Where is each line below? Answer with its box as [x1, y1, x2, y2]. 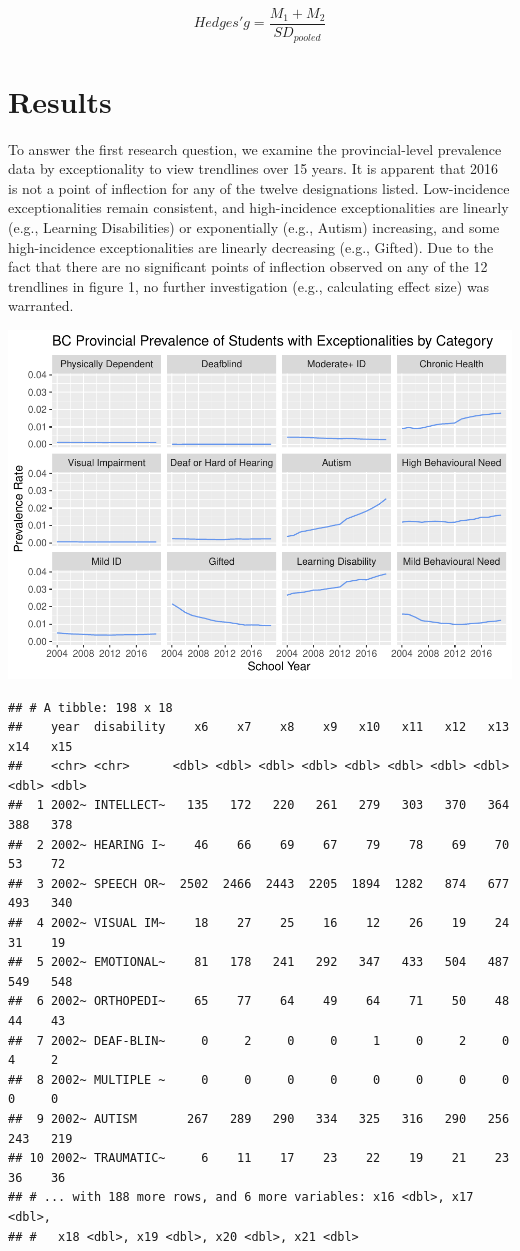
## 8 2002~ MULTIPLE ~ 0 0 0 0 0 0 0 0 [8, 1072, 510, 1087]
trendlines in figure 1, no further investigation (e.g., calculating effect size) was [8, 275, 490, 296]
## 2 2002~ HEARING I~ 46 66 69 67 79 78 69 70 [8, 837, 510, 852]
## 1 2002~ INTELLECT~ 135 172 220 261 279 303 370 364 [8, 798, 510, 813]
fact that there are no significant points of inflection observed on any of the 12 [8, 256, 488, 277]
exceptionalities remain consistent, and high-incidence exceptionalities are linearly [8, 197, 509, 218]
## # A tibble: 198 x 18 [8, 700, 173, 715]
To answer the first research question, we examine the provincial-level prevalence [8, 138, 502, 159]
